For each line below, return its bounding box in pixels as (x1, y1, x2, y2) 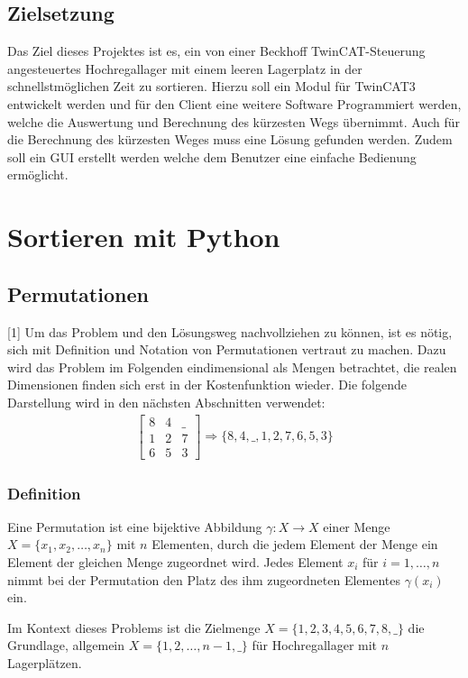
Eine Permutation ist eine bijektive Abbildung (7, 517, 262, 536)
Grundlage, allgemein (7, 636, 125, 655)
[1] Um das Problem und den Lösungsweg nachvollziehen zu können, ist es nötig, (7, 322, 453, 341)
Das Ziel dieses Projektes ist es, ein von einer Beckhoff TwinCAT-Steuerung (7, 41, 426, 60)
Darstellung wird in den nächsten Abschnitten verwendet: (7, 392, 326, 411)
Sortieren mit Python (7, 218, 280, 255)
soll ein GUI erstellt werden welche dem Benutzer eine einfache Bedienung (7, 147, 417, 166)
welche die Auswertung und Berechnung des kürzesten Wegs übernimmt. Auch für (7, 112, 460, 131)
